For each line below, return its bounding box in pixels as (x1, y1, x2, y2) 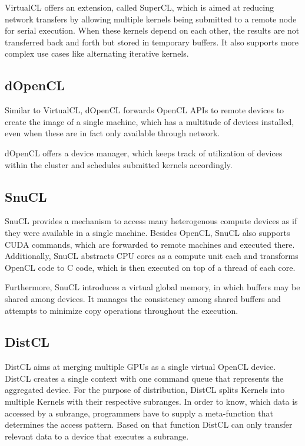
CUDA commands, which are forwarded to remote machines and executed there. (5, 238, 295, 250)
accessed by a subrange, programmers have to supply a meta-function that (5, 406, 273, 419)
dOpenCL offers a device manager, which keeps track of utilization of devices (5, 146, 283, 159)
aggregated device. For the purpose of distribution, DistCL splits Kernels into (5, 383, 285, 396)
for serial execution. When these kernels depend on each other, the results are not (5, 24, 300, 37)
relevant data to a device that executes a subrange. (5, 429, 189, 442)
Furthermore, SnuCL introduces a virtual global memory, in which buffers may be (5, 281, 300, 293)
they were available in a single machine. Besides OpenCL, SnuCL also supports (5, 226, 290, 238)
